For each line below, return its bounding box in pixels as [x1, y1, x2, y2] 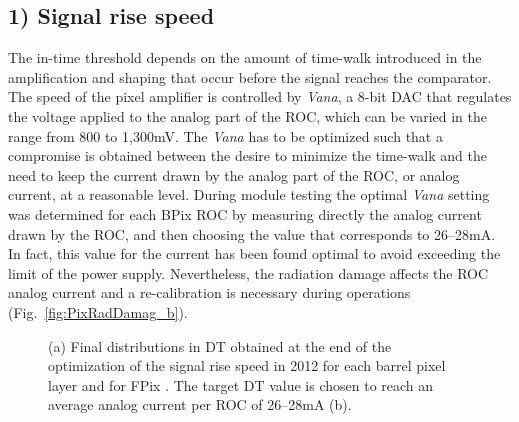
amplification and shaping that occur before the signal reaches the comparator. [8, 66, 492, 87]
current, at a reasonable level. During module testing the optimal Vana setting [8, 184, 490, 205]
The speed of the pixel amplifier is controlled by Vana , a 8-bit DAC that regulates [8, 86, 512, 107]
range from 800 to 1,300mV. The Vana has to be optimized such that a [8, 125, 443, 146]
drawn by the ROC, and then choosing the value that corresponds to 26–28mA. [8, 223, 496, 244]
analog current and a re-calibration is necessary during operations [8, 282, 411, 303]
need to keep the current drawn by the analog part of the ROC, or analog [8, 164, 460, 185]
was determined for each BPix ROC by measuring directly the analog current [8, 203, 482, 224]
